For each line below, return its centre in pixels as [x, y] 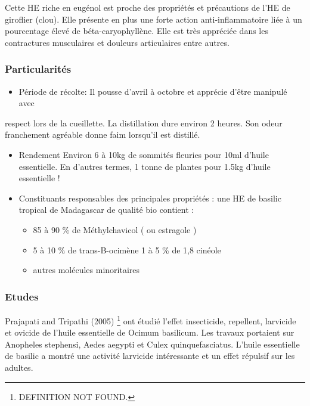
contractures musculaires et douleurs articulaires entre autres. [117, 42]
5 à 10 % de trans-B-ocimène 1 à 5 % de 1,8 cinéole [127, 250]
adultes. [19, 367]
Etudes [22, 296]
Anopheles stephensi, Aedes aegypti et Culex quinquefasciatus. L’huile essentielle [152, 344]
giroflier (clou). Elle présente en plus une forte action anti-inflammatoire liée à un [154, 19]
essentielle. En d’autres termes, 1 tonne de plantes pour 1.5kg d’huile [145, 166]
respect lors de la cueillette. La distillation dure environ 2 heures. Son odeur [144, 123]
